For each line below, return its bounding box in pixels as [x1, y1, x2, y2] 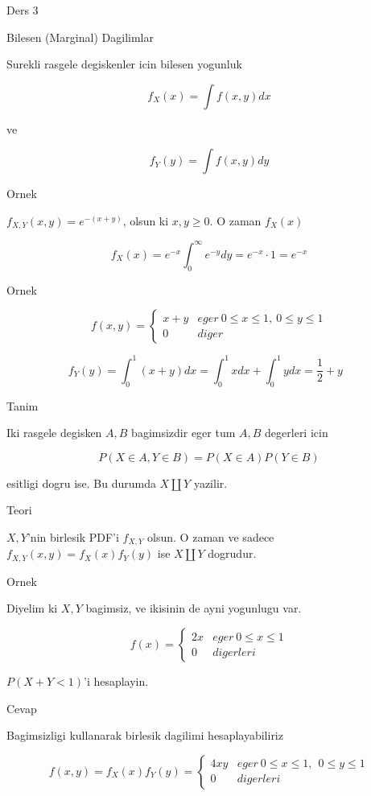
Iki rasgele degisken [6, 424, 102, 441]
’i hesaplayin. [83, 673, 149, 690]
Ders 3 [6, 2, 39, 18]
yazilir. [193, 474, 228, 491]
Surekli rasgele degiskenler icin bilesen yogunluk [6, 56, 242, 72]
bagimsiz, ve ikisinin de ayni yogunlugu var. [85, 600, 302, 617]
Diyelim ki [6, 600, 58, 617]
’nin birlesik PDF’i [27, 528, 119, 545]
